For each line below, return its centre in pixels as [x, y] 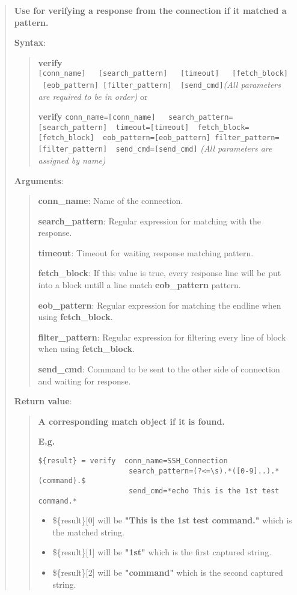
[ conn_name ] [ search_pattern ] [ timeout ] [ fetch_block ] [163, 74]
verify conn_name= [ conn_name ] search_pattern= [136, 116]
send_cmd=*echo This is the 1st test [204, 491]
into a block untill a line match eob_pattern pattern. [139, 285]
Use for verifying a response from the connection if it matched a [150, 10]
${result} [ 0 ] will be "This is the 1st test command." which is [172, 520]
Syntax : [30, 42]
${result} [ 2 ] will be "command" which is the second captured [168, 572]
